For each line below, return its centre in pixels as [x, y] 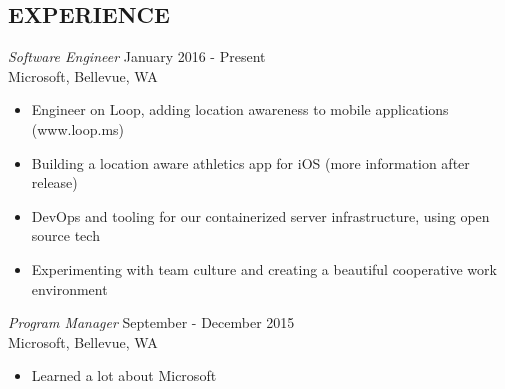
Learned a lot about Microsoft [124, 375]
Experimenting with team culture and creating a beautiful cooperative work [264, 268]
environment [69, 288]
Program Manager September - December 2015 [151, 322]
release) [54, 182]
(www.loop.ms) [78, 128]
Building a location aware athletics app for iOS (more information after [250, 162]
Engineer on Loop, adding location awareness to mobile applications [240, 109]
